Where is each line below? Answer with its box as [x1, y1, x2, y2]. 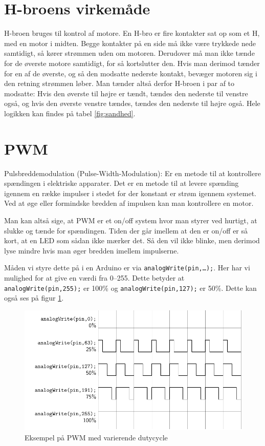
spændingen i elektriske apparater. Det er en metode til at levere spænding [4, 178, 239, 188]
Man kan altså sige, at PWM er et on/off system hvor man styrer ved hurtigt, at [4, 215, 257, 225]
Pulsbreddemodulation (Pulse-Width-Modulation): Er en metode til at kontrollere [4, 167, 261, 178]
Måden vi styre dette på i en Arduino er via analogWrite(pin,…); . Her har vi [4, 262, 250, 273]
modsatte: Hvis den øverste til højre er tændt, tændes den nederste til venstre [4, 88, 248, 98]
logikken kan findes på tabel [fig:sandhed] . [4, 108, 136, 118]
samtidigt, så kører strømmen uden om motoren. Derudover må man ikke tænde [4, 48, 255, 58]
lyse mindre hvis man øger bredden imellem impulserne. [4, 245, 179, 256]
